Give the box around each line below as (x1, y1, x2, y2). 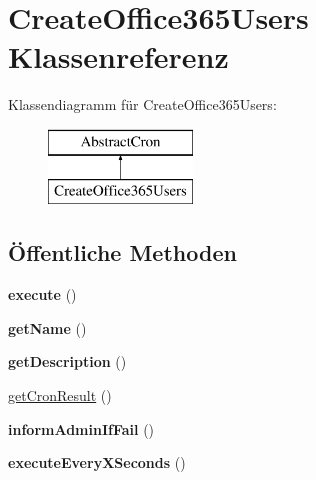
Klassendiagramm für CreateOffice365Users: (8, 94, 277, 115)
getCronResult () (8, 385, 112, 406)
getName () (8, 317, 87, 338)
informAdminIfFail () (8, 418, 155, 439)
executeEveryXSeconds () (8, 452, 186, 473)
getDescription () (8, 351, 127, 372)
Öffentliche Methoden (8, 237, 237, 268)
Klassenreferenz (8, 36, 229, 77)
